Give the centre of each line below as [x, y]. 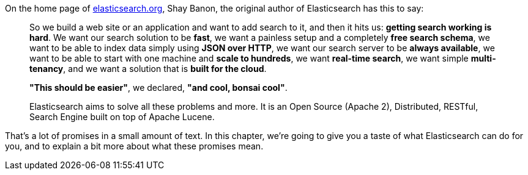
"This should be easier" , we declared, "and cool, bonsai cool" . [158, 87]
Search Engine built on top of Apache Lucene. [122, 117]
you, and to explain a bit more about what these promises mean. [134, 146]
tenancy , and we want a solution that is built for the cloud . [148, 69]
